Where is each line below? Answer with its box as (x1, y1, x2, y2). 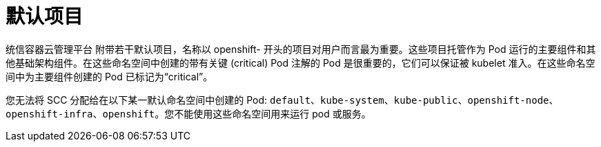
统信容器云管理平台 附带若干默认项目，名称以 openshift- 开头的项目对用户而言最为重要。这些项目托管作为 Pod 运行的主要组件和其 (6, 43, 596, 55)
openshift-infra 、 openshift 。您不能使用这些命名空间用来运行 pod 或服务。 (6, 107, 371, 120)
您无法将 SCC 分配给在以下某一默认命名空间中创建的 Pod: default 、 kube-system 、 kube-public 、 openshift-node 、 (6, 93, 559, 106)
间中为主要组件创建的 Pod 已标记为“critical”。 (6, 70, 213, 82)
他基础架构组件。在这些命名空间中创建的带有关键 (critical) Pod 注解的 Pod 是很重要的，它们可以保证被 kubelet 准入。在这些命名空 (6, 56, 595, 69)
